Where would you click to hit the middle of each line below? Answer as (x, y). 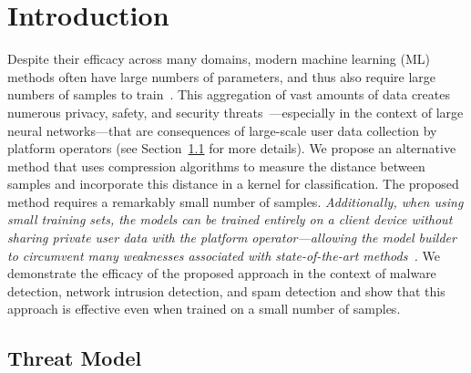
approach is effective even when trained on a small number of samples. (204, 309)
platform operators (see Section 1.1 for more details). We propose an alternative (232, 148)
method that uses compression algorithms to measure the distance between (216, 166)
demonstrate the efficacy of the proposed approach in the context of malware (222, 273)
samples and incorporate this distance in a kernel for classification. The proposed (233, 184)
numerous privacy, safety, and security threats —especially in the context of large (235, 112)
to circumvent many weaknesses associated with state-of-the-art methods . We (224, 255)
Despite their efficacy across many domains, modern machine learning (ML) (219, 59)
